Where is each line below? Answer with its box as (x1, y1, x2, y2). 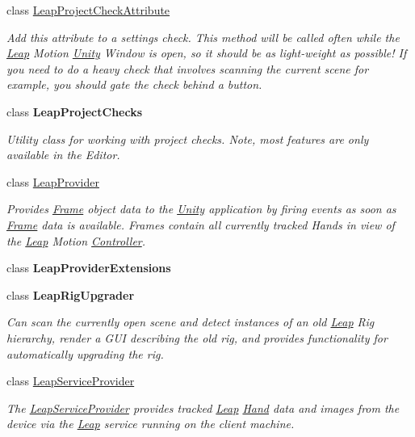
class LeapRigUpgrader (6, 286, 135, 303)
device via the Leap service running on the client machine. (6, 415, 295, 432)
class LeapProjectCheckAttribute (6, 2, 170, 18)
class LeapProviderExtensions (6, 259, 171, 276)
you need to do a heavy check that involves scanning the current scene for (6, 60, 369, 77)
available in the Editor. (6, 146, 120, 163)
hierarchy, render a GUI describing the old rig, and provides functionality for (6, 329, 388, 346)
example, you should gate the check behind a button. (6, 76, 262, 93)
